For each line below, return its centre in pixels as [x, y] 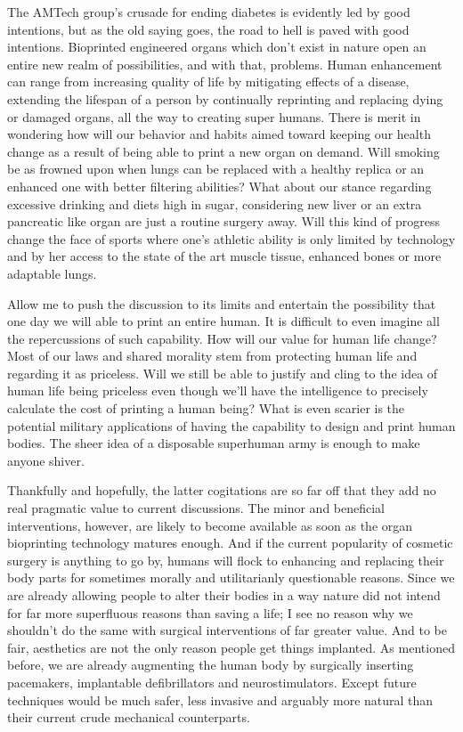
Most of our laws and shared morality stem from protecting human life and [212, 356]
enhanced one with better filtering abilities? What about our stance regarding [219, 186]
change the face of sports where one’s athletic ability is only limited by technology [231, 238]
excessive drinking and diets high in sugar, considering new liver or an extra [215, 203]
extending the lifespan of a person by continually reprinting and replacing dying [225, 98]
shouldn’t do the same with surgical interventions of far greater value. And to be [227, 630]
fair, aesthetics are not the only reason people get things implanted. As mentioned [231, 647]
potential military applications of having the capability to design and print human [231, 425]
